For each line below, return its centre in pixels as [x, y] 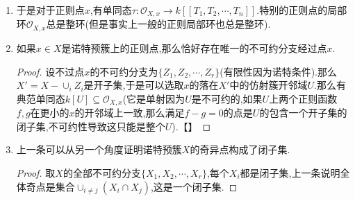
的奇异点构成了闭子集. [240, 149]
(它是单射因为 [154, 98]
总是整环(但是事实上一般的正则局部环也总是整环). [158, 24]
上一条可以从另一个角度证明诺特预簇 [99, 149]
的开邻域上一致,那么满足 [130, 113]
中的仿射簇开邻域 [269, 85]
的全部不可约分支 [102, 172]
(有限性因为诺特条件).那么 [279, 71]
